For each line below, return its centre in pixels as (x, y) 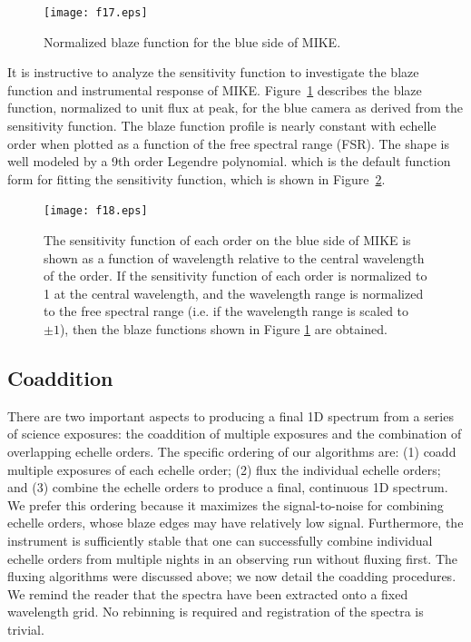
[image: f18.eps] (96, 211)
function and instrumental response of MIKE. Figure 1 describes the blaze (215, 89)
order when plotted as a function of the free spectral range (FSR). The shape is (229, 143)
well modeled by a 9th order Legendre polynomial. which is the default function (229, 161)
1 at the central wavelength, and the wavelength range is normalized (234, 293)
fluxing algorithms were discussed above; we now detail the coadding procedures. (232, 576)
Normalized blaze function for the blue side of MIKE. (192, 41)
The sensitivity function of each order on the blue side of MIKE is (227, 240)
